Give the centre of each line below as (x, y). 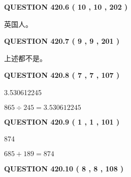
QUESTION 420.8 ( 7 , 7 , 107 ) (62, 75)
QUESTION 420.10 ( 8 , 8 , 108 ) (64, 168)
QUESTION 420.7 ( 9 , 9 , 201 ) (62, 41)
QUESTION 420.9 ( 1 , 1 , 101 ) (62, 121)
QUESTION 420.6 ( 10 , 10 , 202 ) (66, 7)
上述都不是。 (25, 58)
